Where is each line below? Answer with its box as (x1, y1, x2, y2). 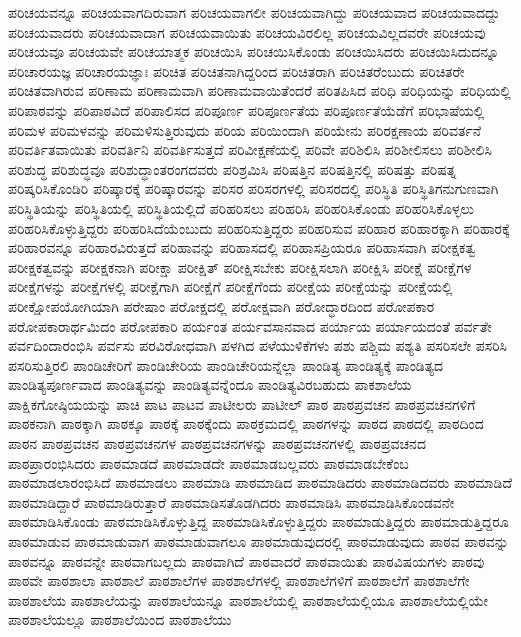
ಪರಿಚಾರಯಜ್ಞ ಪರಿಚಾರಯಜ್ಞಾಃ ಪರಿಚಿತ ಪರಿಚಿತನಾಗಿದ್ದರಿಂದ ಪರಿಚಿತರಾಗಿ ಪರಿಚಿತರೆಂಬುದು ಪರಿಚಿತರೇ (8, 60, 465, 81)
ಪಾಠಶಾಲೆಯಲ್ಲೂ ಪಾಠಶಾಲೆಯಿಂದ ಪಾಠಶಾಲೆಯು (8, 609, 232, 630)
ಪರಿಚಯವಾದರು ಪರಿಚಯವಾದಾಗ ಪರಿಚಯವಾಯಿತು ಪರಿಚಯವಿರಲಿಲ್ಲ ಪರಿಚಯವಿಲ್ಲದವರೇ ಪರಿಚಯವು (8, 21, 486, 42)
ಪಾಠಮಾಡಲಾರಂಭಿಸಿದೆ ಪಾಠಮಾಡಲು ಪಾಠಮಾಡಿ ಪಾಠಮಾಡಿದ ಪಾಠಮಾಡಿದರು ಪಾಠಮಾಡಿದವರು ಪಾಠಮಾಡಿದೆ (8, 472, 512, 493)
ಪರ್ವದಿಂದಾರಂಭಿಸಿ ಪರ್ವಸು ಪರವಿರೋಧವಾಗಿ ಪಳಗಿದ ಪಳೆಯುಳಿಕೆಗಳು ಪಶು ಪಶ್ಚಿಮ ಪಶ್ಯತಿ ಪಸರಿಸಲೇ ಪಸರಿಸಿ (8, 335, 508, 356)
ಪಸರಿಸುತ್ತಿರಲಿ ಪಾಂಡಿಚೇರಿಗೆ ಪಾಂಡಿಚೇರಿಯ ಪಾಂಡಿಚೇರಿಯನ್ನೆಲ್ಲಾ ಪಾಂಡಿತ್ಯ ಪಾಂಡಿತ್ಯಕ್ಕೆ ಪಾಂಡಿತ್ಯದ (8, 354, 444, 375)
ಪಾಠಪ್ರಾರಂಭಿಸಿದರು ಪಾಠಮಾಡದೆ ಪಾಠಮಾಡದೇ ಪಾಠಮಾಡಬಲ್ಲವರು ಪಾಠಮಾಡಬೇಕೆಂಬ (8, 452, 409, 473)
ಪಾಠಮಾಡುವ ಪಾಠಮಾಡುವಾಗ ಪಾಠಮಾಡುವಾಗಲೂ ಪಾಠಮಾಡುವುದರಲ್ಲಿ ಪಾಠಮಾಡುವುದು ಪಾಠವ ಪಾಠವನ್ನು (8, 531, 509, 552)
